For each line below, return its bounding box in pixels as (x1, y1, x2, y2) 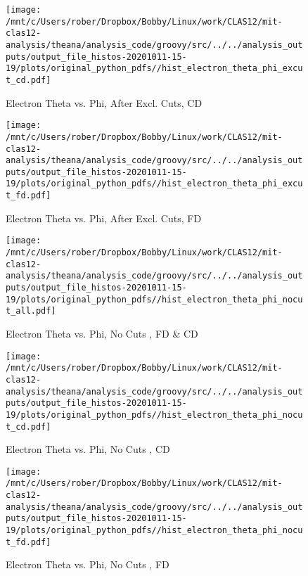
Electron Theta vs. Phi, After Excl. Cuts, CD (6, 95, 203, 110)
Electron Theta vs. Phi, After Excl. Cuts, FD (6, 210, 202, 225)
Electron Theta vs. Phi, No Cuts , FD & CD (6, 326, 198, 340)
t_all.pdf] (6, 306, 56, 316)
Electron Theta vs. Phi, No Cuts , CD (6, 442, 170, 456)
